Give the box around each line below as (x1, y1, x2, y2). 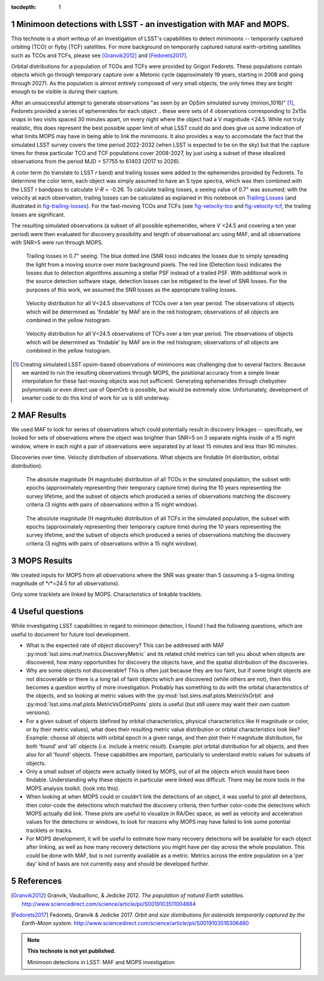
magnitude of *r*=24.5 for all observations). (11, 580, 120, 587)
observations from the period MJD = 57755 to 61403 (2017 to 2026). (11, 158, 181, 165)
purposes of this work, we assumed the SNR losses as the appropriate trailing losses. (26, 286, 237, 293)
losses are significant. (11, 211, 65, 218)
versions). (26, 709, 51, 716)
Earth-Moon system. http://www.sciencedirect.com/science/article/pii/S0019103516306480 (22, 920, 249, 927)
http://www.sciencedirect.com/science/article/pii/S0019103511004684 (22, 900, 196, 907)
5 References (11, 876, 62, 886)
